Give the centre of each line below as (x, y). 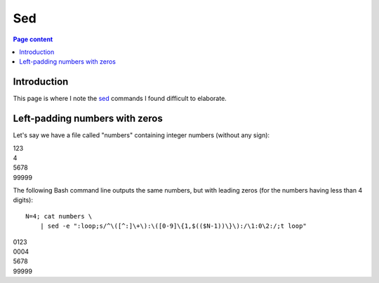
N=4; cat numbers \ (59, 216)
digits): (23, 200)
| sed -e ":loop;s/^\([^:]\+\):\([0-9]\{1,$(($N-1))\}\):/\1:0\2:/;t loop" (173, 226)
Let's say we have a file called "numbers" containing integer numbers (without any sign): (141, 135)
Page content (33, 39)
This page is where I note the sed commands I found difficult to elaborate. (120, 99)
